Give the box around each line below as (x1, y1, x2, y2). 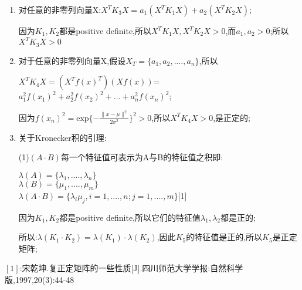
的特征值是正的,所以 (186, 231, 263, 243)
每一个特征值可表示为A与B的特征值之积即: (60, 151, 223, 163)
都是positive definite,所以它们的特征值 (59, 211, 201, 223)
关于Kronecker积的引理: (18, 131, 107, 143)
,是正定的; (213, 111, 250, 123)
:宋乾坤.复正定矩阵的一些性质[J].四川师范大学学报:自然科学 (19, 262, 243, 274)
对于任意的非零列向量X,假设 (18, 54, 126, 66)
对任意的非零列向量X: (18, 4, 101, 15)
